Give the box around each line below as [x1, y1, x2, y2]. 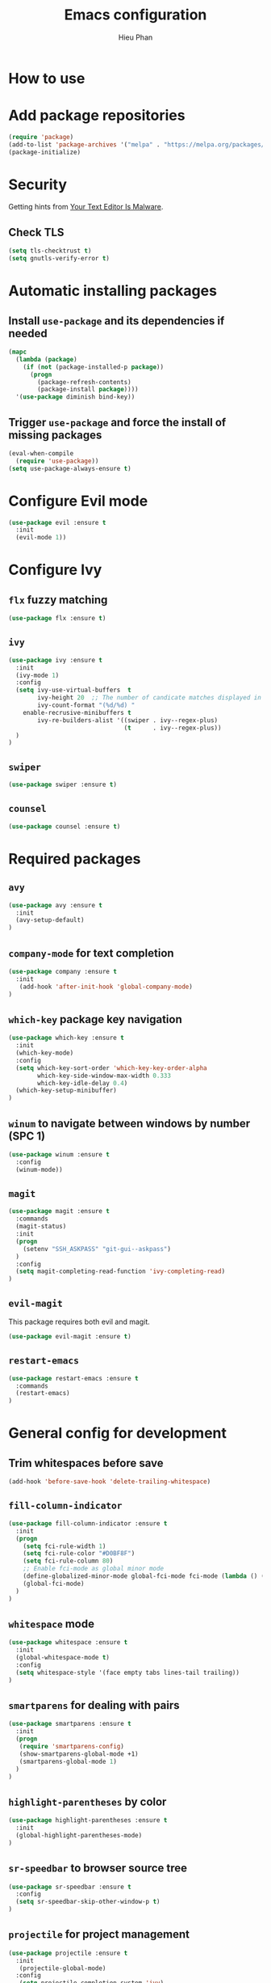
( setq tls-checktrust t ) [8, 247, 92, 256]
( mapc [8, 348, 27, 356]
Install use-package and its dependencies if [8, 314, 225, 328]
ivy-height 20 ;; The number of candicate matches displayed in [37, 694, 262, 702]
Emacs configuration [64, 6, 207, 24]
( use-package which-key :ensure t [8, 1034, 125, 1042]
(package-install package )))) [37, 386, 139, 394]
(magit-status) [15, 1223, 67, 1231]
